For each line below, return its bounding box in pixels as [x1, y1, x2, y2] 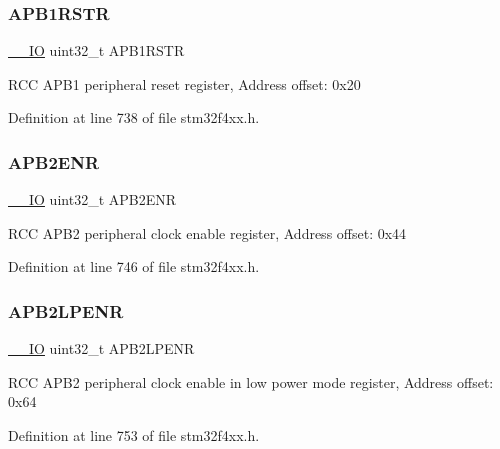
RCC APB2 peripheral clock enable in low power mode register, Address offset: [8, 371, 494, 392]
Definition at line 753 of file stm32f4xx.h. [8, 425, 260, 445]
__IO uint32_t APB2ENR [8, 189, 177, 210]
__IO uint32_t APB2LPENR [8, 338, 195, 359]
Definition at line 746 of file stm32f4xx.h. [8, 256, 260, 277]
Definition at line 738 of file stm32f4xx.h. [8, 107, 260, 128]
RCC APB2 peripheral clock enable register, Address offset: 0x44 [8, 222, 407, 243]
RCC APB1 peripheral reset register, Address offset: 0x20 [8, 73, 361, 94]
